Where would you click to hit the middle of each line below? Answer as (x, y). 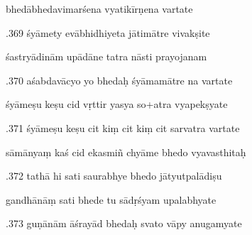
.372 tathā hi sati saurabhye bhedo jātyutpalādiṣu (114, 176)
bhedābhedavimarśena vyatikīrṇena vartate (99, 9)
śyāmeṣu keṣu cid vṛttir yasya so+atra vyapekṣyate (117, 104)
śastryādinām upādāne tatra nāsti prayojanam (106, 56)
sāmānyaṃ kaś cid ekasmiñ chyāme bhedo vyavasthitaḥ (126, 152)
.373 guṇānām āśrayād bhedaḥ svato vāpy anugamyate (124, 223)
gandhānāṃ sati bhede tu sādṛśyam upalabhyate (111, 199)
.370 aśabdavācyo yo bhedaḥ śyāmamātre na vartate (119, 80)
